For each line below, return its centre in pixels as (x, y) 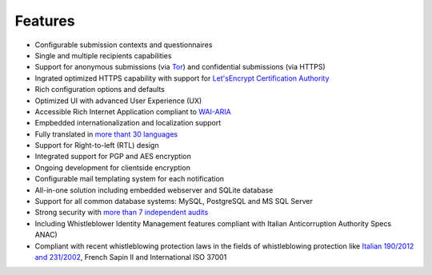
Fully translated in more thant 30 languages (106, 134)
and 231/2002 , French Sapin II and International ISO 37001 (131, 257)
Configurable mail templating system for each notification (129, 179)
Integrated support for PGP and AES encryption (113, 157)
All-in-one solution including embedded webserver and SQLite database (154, 190)
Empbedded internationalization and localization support (128, 123)
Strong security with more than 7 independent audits (122, 213)
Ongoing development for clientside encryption (113, 167)
